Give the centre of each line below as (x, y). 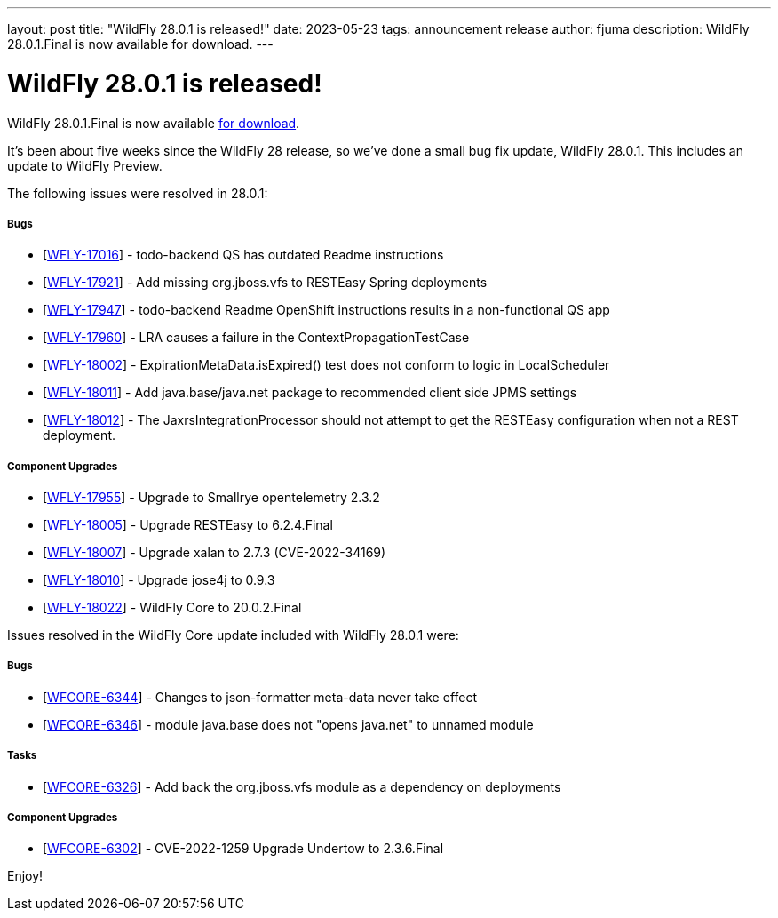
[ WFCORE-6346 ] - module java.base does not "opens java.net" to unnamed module (288, 724)
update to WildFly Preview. (85, 165)
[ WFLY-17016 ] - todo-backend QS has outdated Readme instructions (243, 255)
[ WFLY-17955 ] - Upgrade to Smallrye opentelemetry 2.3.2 (211, 498)
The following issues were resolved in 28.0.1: (138, 193)
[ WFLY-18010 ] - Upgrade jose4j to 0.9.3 (159, 580)
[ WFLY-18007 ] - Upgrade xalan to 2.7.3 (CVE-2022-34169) (214, 553)
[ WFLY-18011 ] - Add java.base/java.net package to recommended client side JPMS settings (310, 393)
